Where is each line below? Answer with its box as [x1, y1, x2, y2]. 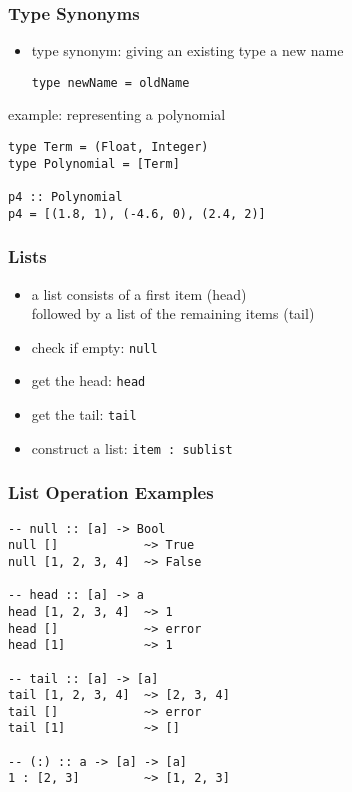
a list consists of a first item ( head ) [31, 283, 247, 304]
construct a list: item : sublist [31, 437, 233, 458]
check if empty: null [31, 336, 158, 357]
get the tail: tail [31, 404, 137, 425]
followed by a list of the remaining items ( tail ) [31, 303, 315, 324]
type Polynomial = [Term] [8, 156, 180, 171]
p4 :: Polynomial [8, 190, 123, 205]
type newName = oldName [31, 75, 190, 90]
